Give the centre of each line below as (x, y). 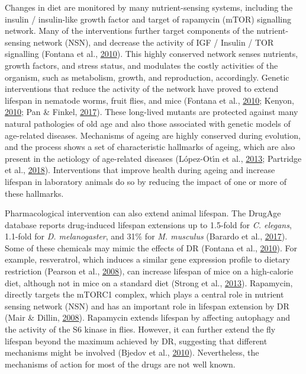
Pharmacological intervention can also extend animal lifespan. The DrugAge (143, 213)
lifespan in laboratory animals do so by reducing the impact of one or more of (146, 181)
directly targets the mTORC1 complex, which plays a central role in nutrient (144, 294)
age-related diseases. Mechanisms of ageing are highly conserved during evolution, (153, 135)
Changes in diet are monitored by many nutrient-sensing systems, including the (149, 7)
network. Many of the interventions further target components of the (129, 31)
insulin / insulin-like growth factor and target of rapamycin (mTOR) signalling (148, 19)
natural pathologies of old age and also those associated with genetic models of (148, 123)
